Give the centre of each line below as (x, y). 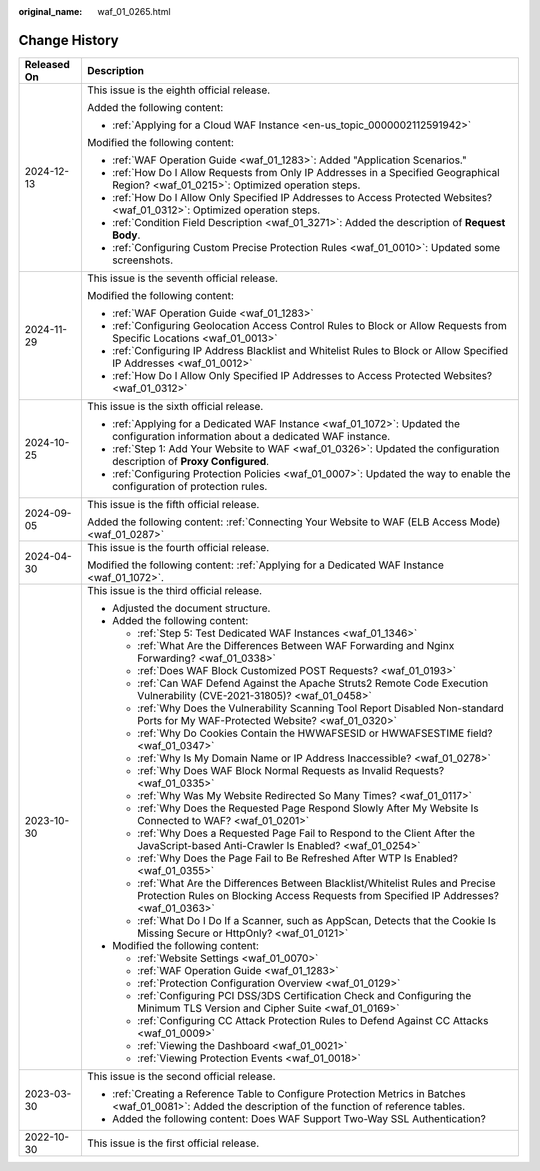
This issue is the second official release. (181, 1076)
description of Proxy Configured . (190, 461)
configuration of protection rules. (189, 486)
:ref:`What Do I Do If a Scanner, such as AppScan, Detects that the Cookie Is (316, 920)
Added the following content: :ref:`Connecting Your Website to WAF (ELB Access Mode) (293, 522)
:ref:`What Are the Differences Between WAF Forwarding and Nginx (295, 645)
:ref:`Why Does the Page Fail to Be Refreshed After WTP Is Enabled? (297, 858)
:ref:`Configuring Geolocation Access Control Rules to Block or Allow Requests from (309, 325)
